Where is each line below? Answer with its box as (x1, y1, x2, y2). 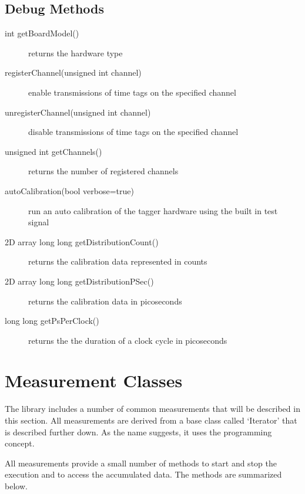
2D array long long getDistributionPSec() (5, 275, 154, 287)
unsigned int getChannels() (5, 145, 102, 157)
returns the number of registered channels (28, 165, 179, 177)
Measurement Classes (5, 368, 183, 393)
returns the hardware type (28, 46, 123, 59)
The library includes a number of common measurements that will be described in (5, 402, 300, 415)
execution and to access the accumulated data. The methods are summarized (5, 468, 282, 481)
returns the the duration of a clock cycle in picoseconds (28, 334, 227, 346)
